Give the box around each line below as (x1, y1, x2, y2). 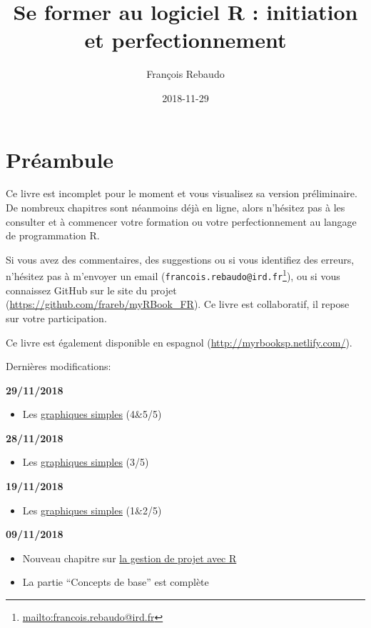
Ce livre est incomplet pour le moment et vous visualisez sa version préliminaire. (6, 186, 357, 201)
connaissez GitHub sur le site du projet (6, 282, 177, 297)
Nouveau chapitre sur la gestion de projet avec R (22, 550, 237, 565)
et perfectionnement (84, 25, 287, 54)
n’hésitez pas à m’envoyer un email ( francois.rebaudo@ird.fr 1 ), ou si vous (6, 266, 340, 284)
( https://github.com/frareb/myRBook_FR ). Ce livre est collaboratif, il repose (6, 296, 350, 311)
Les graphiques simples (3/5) (22, 454, 149, 469)
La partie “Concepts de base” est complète (22, 574, 209, 589)
